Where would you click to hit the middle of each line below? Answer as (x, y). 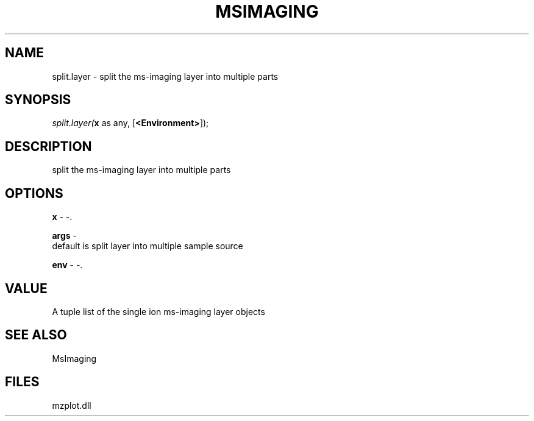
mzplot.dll (72, 405)
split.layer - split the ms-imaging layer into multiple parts (165, 76)
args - (64, 236)
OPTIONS (34, 193)
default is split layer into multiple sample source (148, 246)
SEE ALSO (36, 335)
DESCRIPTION (48, 146)
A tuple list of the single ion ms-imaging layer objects (158, 311)
